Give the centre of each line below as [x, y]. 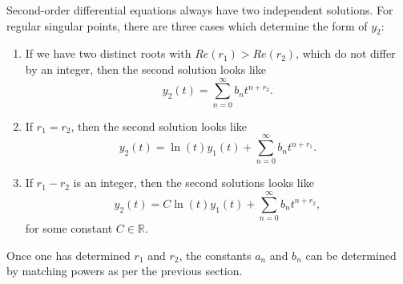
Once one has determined [69, 255]
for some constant [69, 228]
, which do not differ [346, 53]
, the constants [215, 255]
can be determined [351, 255]
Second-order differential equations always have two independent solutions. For [200, 10]
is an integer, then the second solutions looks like [193, 183]
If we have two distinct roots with [108, 53]
